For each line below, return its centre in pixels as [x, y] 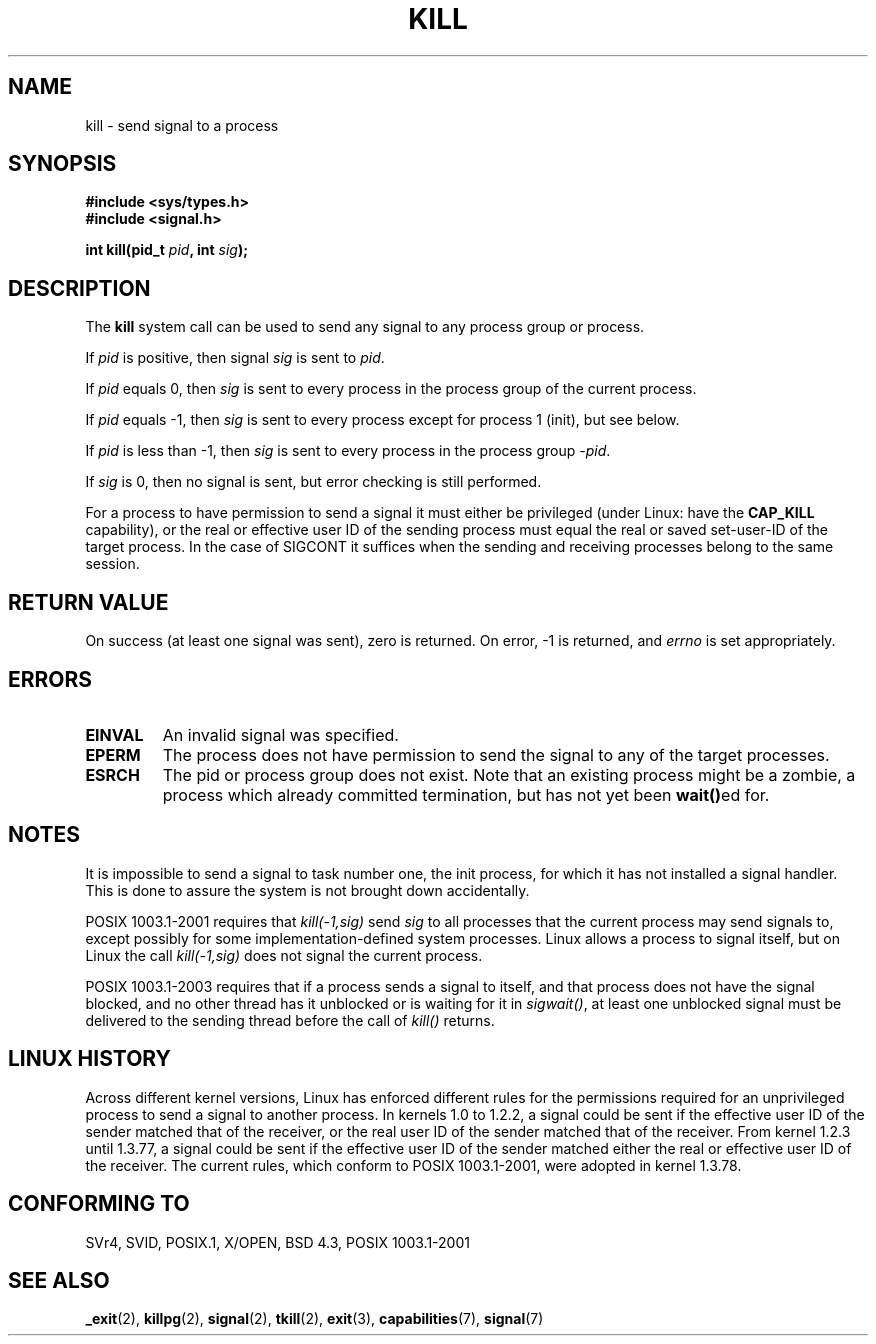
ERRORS [50, 679]
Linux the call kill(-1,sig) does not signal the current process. [284, 955]
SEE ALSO [59, 1280]
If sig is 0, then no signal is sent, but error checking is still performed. [313, 482]
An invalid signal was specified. [280, 734]
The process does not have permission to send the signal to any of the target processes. [496, 754]
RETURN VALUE [88, 602]
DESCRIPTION [79, 288]
